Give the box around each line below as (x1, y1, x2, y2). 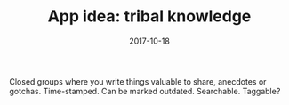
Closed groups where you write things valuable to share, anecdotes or (9, 76, 267, 86)
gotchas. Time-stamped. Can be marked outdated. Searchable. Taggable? (9, 85, 281, 96)
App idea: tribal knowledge (47, 6, 252, 27)
